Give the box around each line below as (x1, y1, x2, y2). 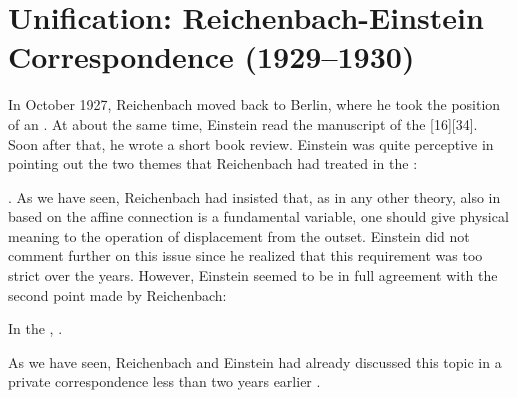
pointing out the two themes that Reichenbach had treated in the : (8, 153, 418, 174)
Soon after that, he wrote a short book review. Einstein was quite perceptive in (8, 133, 494, 154)
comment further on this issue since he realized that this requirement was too (8, 245, 483, 266)
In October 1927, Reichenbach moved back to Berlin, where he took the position (8, 94, 501, 115)
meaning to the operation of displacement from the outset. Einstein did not (8, 225, 470, 246)
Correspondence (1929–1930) (8, 36, 415, 77)
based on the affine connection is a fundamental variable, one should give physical (8, 206, 509, 227)
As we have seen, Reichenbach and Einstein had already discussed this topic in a (8, 351, 502, 372)
